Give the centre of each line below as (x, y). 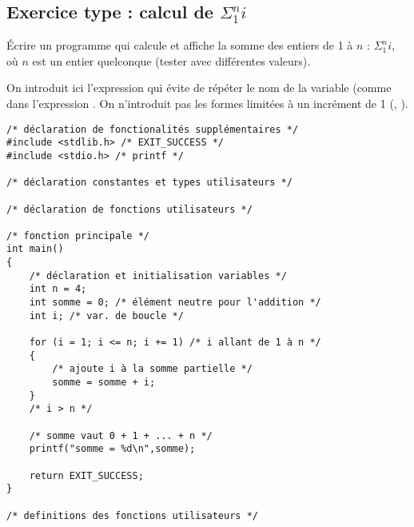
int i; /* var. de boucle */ (106, 315)
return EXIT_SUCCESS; (86, 475)
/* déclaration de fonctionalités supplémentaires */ (153, 129)
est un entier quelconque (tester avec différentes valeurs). (171, 60)
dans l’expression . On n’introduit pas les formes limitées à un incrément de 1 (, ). (207, 103)
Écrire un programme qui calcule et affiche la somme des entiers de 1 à (180, 45)
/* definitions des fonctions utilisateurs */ (132, 515)
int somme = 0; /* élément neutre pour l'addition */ (175, 303)
